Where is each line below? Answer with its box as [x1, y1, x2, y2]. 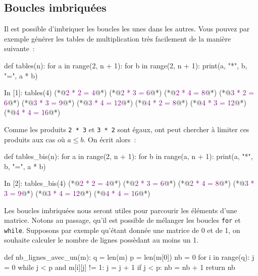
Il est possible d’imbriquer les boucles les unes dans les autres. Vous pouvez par [4, 23, 250, 34]
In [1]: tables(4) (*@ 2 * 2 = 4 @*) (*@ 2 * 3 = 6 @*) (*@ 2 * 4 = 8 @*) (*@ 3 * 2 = [4, 87, 254, 98]
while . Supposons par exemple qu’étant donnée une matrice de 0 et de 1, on [4, 224, 240, 235]
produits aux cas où [4, 134, 65, 144]
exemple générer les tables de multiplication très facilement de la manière [4, 33, 231, 44]
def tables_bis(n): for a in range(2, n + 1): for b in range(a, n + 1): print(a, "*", [4, 151, 253, 162]
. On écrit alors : [83, 134, 136, 144]
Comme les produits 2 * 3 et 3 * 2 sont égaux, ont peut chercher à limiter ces [4, 124, 249, 134]
